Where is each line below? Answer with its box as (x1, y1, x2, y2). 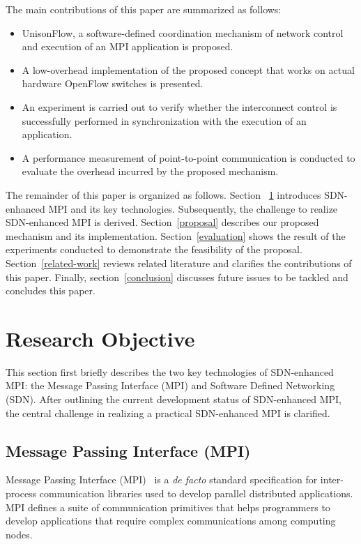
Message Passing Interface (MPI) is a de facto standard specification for (6, 472, 318, 487)
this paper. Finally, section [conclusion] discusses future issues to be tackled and (6, 269, 348, 284)
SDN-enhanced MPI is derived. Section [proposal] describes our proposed (6, 215, 319, 229)
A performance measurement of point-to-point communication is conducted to (22, 150, 355, 165)
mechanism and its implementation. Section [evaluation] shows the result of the (6, 228, 346, 243)
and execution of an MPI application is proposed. (22, 39, 233, 54)
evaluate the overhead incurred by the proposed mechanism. (22, 164, 279, 179)
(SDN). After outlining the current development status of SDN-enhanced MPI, (6, 392, 341, 406)
